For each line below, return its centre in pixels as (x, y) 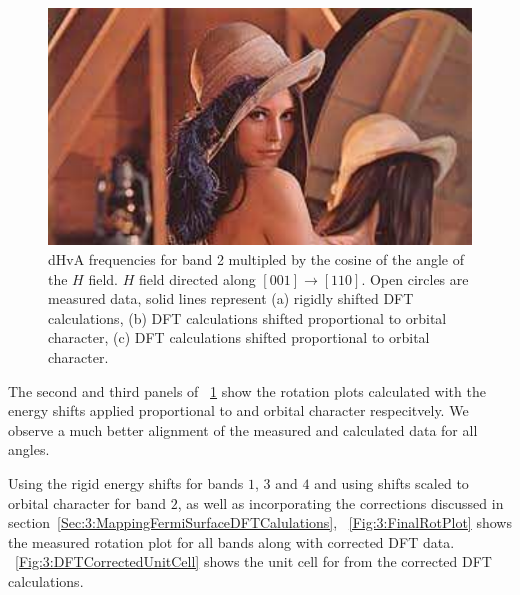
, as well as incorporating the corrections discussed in (340, 502)
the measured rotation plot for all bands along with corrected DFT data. (231, 541)
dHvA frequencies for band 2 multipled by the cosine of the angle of (256, 259)
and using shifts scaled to (391, 482)
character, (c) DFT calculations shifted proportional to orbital (239, 337)
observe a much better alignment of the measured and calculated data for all (243, 429)
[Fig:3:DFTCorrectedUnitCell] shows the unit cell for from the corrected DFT (253, 561)
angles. (29, 449)
